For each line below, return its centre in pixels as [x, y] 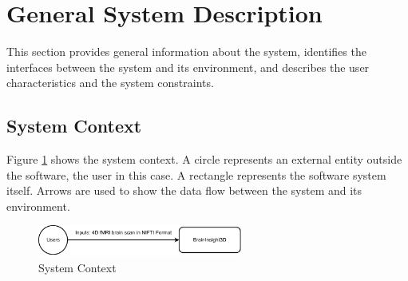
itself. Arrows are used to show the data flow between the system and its [184, 190]
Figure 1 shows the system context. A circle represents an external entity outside [204, 159]
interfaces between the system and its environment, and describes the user [188, 67]
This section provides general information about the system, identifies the [186, 51]
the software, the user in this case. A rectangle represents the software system [196, 174]
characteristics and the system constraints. [110, 83]
